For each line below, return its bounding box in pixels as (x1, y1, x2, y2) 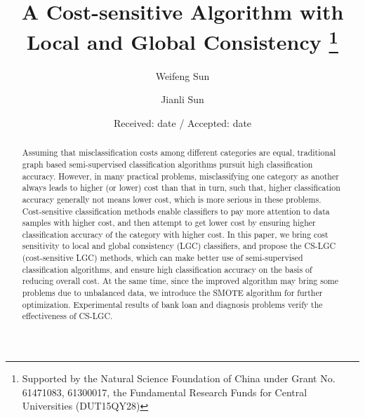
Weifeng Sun (155, 68, 210, 83)
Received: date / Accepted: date (113, 115, 252, 130)
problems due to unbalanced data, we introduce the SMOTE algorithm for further (22, 287, 323, 299)
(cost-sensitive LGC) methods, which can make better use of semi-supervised (22, 252, 303, 264)
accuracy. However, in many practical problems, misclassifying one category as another (22, 170, 339, 182)
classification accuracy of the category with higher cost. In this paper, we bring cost (22, 228, 328, 240)
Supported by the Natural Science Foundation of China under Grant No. (22, 371, 336, 386)
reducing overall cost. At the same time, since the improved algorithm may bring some (22, 275, 339, 287)
